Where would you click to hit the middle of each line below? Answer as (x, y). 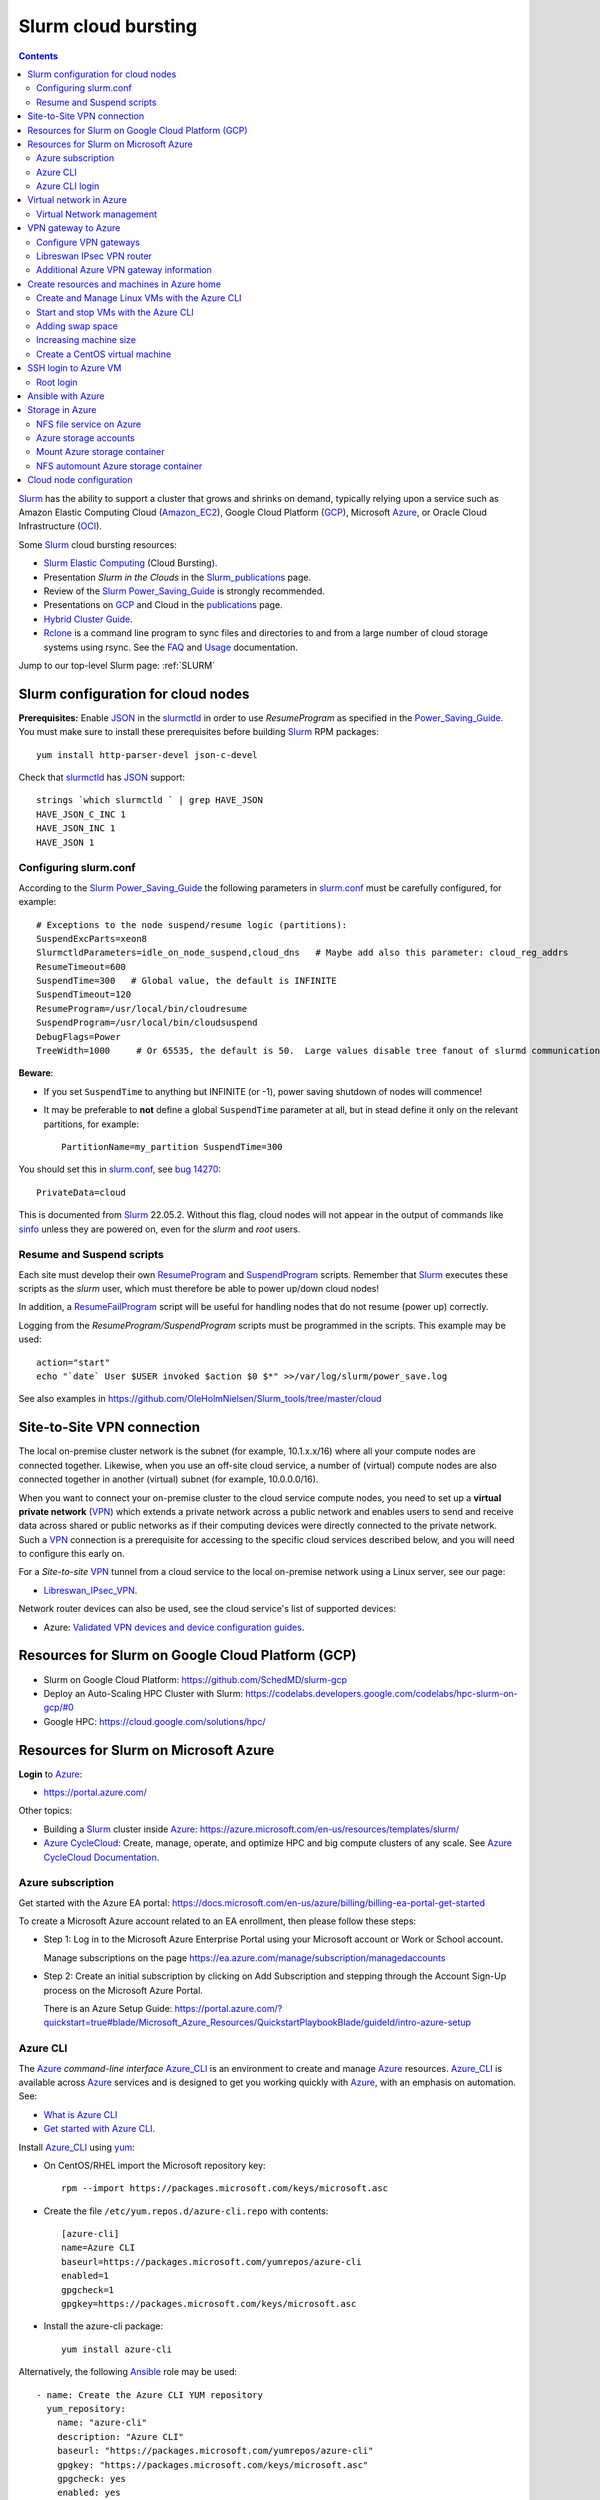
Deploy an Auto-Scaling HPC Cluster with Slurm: (143, 1693)
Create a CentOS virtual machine (104, 354)
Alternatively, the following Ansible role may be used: (128, 2372)
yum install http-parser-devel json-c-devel (147, 754)
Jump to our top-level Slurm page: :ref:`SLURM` (117, 665)
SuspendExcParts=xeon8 (92, 938)
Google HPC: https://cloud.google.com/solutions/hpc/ (154, 1721)
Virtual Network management (97, 214)
